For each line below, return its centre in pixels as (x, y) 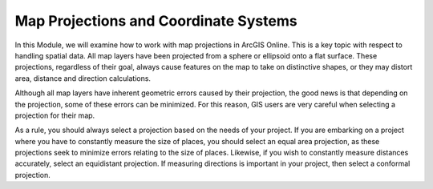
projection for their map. (55, 115)
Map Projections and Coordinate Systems (156, 21)
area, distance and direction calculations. (83, 78)
